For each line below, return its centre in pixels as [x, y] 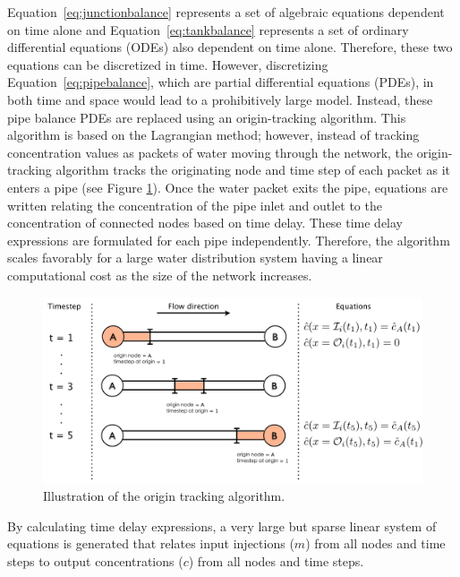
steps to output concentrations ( [95, 560]
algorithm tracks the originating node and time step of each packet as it [253, 170]
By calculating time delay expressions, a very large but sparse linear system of [222, 525]
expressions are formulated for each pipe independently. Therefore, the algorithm [229, 240]
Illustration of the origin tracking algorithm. [164, 495]
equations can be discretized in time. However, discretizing [168, 64]
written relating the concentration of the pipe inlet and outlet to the [195, 205]
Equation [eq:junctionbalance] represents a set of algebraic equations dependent [226, 12]
